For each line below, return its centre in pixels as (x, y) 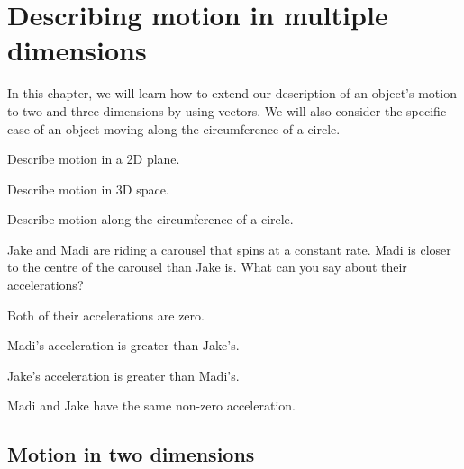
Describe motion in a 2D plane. (94, 159)
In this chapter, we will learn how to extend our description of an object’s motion (232, 93)
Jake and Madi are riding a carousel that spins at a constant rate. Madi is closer (229, 249)
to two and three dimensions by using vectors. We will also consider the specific (227, 110)
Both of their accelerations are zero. (106, 315)
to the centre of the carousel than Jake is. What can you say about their (207, 267)
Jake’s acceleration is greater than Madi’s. (123, 375)
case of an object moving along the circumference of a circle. (174, 128)
